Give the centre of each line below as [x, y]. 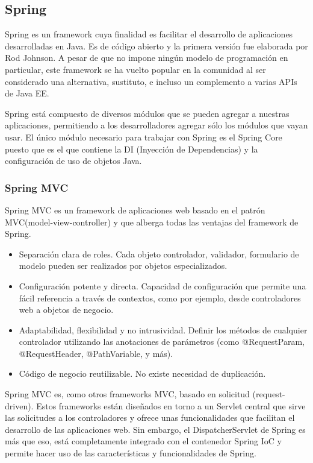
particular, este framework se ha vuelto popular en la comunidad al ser [135, 69]
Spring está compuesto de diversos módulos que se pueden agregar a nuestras [147, 113]
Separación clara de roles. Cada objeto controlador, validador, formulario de [159, 254]
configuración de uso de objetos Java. [73, 161]
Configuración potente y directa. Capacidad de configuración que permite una [163, 285]
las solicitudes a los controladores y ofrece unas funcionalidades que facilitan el [150, 417]
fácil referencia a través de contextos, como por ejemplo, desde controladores [160, 298]
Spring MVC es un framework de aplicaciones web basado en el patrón [135, 209]
